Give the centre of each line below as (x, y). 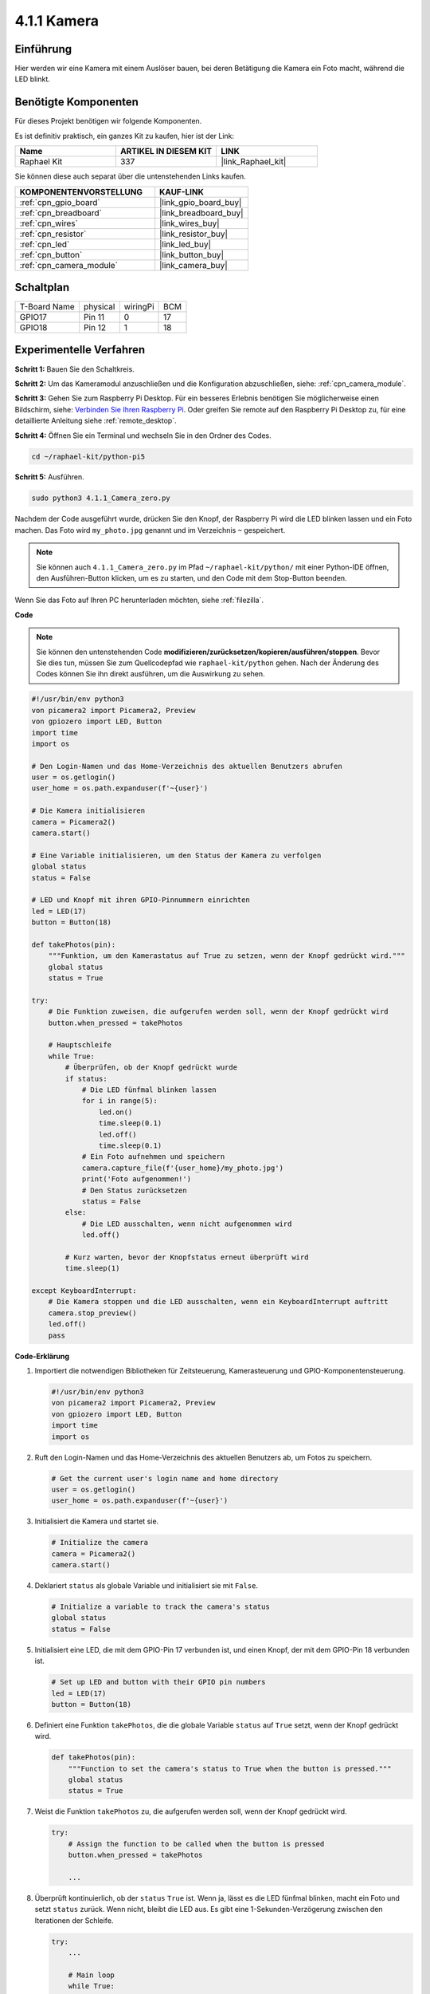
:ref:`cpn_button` (51, 254)
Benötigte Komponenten (77, 102)
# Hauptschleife (80, 1045)
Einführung (43, 49)
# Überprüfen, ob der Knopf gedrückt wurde (151, 1068)
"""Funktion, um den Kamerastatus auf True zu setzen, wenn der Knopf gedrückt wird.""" (227, 956)
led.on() (115, 1112)
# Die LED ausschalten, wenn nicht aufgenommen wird (187, 1224)
